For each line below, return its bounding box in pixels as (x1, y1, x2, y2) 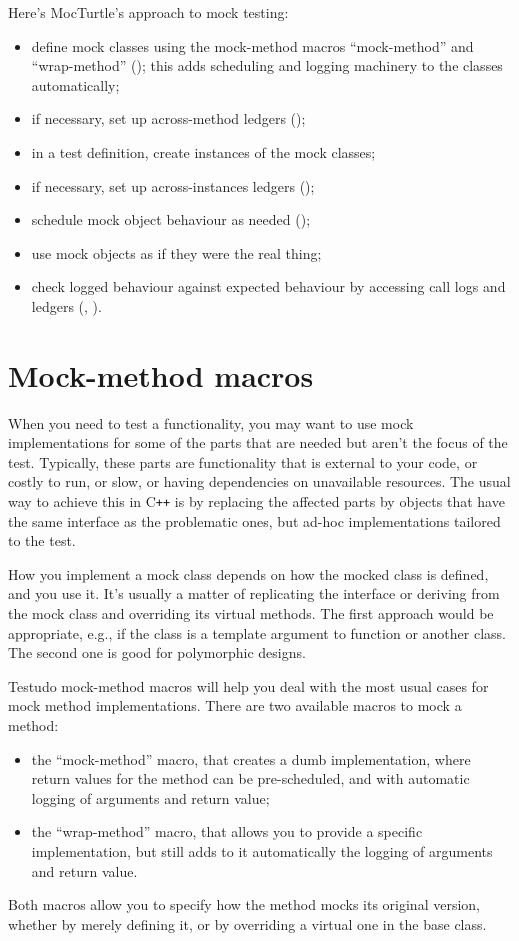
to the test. (8, 530, 76, 551)
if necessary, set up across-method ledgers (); (31, 108, 306, 129)
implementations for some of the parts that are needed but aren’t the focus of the (8, 432, 508, 453)
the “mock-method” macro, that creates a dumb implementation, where (31, 748, 471, 769)
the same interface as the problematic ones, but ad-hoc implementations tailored (8, 510, 501, 531)
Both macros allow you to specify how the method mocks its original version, (8, 894, 480, 915)
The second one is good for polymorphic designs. (8, 642, 306, 663)
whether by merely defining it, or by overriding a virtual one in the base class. (8, 913, 487, 934)
